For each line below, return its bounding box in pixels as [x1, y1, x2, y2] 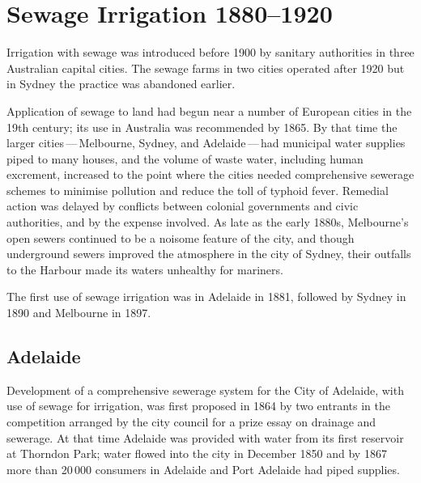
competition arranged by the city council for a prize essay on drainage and [6, 413, 376, 430]
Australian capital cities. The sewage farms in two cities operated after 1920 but [6, 59, 405, 76]
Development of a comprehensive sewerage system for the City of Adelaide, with [6, 381, 404, 398]
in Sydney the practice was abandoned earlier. [6, 75, 236, 92]
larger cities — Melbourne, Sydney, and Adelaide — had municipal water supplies [6, 134, 406, 151]
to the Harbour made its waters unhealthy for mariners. [6, 261, 283, 278]
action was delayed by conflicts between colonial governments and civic [6, 197, 359, 214]
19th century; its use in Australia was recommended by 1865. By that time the [6, 118, 398, 135]
